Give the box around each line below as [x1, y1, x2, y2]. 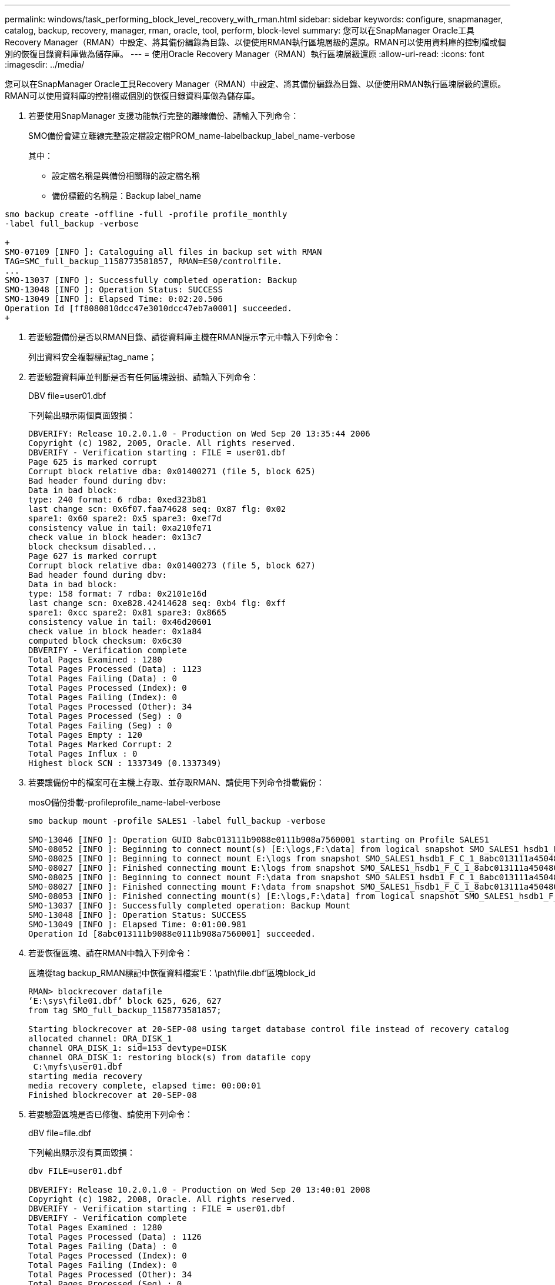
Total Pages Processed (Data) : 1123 [28, 664, 202, 674]
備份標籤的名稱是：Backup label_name [52, 191, 202, 201]
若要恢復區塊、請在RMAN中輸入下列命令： [28, 948, 193, 958]
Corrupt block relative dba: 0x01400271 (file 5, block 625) [28, 467, 316, 476]
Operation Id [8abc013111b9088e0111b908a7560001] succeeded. [28, 929, 316, 938]
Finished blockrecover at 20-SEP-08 [28, 1090, 197, 1100]
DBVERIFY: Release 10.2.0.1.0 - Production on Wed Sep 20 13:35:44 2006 [28, 429, 370, 438]
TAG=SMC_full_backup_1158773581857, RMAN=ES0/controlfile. [5, 257, 283, 266]
